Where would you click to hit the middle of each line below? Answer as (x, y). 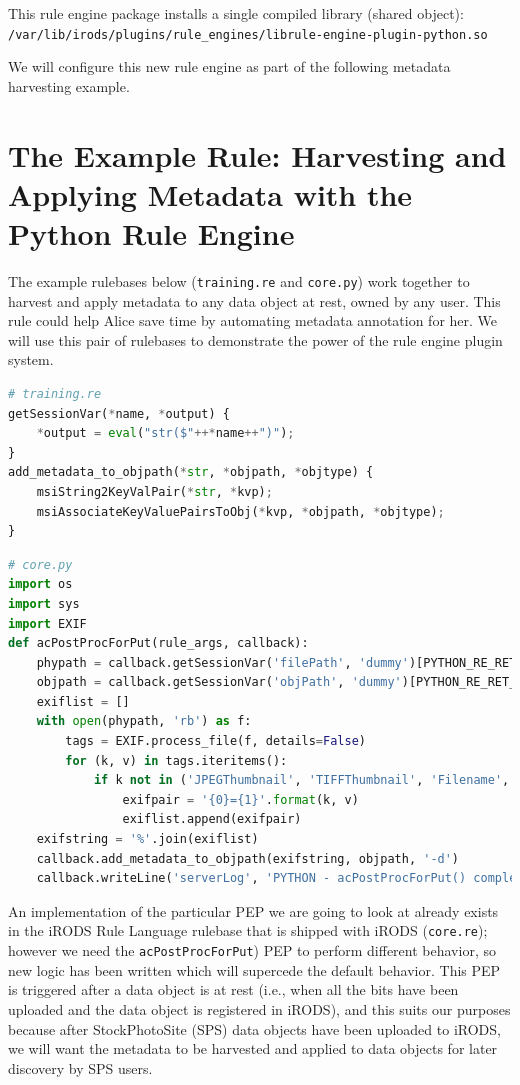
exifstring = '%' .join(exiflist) (147, 839)
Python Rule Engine (151, 233)
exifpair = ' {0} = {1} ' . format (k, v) (240, 799)
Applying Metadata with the (210, 193)
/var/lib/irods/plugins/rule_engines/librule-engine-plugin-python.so (248, 34)
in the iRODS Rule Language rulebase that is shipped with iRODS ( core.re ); (248, 930)
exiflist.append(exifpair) (212, 819)
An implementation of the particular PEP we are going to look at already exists (253, 910)
